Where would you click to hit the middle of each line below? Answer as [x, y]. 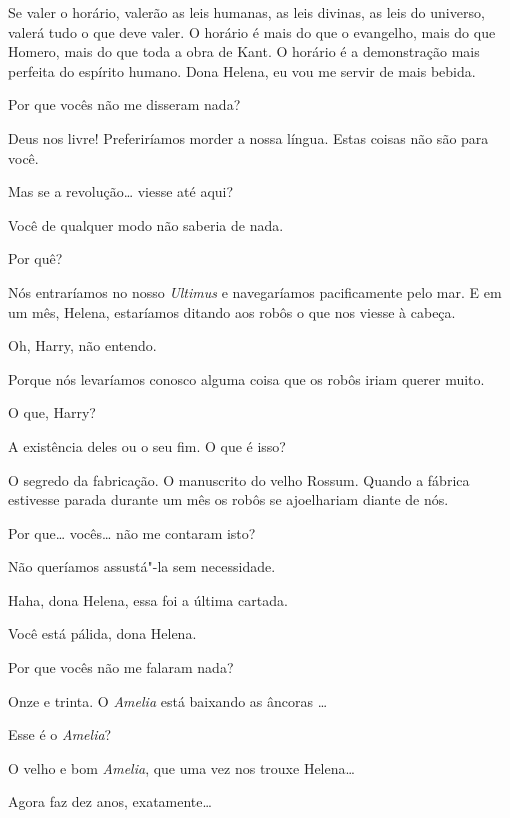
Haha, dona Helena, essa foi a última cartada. [148, 599]
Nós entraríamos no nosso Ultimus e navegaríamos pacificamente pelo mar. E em [255, 291]
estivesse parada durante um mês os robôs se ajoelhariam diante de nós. [228, 499]
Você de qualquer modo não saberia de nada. [146, 224]
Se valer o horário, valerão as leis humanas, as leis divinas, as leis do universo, [246, 12]
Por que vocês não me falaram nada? [121, 667]
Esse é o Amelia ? [60, 734]
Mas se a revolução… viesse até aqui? [121, 191]
